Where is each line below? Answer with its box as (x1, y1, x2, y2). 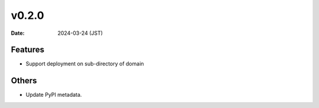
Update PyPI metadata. (25, 91, 82, 99)
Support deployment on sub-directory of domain (25, 60, 144, 67)
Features (11, 45, 44, 55)
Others (11, 76, 37, 86)
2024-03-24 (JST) (57, 30, 103, 37)
